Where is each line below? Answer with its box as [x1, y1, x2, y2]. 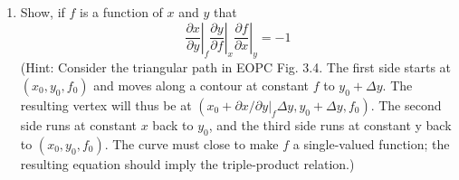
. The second [370, 95, 442, 114]
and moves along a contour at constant [93, 75, 310, 94]
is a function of [80, 3, 163, 21]
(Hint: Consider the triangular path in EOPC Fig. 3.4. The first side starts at [20, 58, 452, 77]
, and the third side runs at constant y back [208, 115, 452, 134]
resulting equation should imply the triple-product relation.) [20, 154, 355, 173]
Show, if [20, 3, 65, 21]
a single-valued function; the [292, 134, 450, 153]
